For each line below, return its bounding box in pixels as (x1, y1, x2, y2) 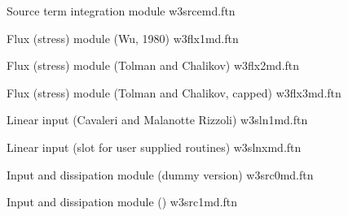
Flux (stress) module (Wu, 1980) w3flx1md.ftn (7, 29, 239, 46)
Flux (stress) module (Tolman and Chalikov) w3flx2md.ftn (7, 57, 300, 74)
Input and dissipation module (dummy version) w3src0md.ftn (7, 166, 314, 183)
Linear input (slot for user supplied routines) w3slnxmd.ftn (7, 138, 302, 155)
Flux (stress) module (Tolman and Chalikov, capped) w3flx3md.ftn (7, 84, 341, 101)
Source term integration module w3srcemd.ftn (7, 2, 236, 19)
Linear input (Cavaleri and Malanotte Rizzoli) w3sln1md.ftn (7, 111, 308, 128)
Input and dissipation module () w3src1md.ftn (7, 193, 238, 210)
